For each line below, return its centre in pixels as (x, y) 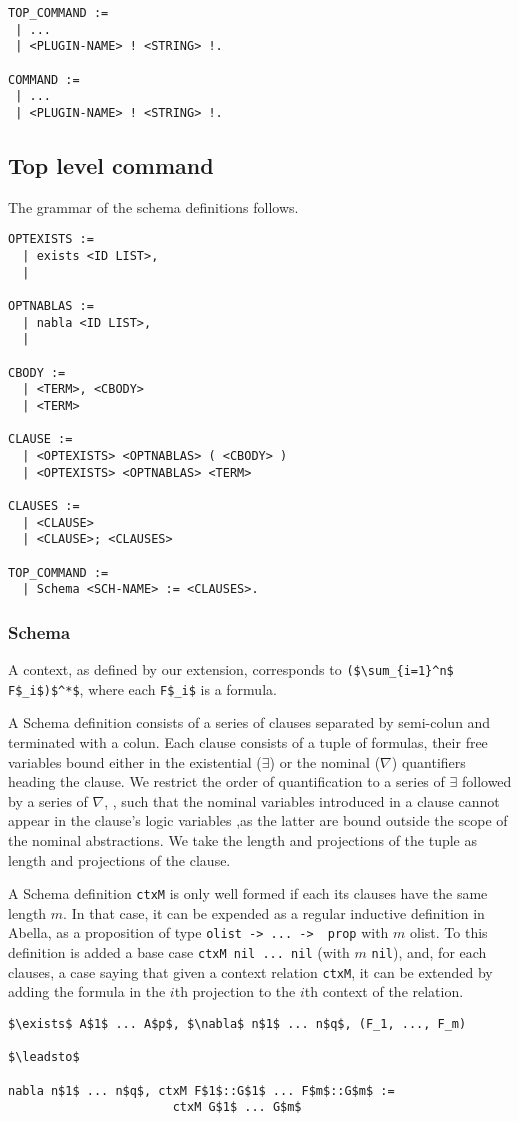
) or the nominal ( (325, 761)
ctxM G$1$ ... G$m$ (237, 1107)
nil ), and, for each (429, 952)
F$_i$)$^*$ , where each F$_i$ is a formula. (142, 688)
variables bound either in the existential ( (135, 761)
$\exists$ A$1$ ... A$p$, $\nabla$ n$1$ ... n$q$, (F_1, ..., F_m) (237, 1023)
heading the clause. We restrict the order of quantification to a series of (226, 781)
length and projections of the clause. (119, 859)
